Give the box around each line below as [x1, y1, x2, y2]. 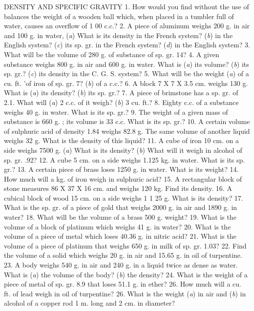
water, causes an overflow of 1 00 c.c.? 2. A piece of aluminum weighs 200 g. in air [4, 21, 250, 31]
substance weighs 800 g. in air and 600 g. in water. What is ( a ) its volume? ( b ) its [4, 59, 249, 69]
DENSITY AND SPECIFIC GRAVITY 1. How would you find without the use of [4, 1, 249, 11]
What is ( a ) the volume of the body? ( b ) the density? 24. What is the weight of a [4, 269, 248, 279]
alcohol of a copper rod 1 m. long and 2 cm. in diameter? [4, 298, 175, 308]
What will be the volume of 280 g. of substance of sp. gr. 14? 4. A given [4, 49, 219, 59]
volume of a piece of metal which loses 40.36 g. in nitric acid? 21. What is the [4, 231, 236, 241]
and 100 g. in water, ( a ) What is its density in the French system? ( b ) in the [4, 30, 233, 40]
